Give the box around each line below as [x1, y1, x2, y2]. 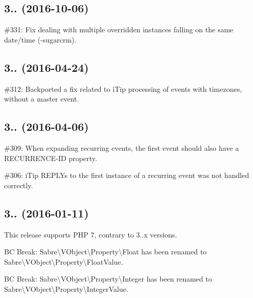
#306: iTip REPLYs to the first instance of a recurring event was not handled [4, 170, 249, 181]
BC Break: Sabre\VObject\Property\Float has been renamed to [4, 246, 207, 257]
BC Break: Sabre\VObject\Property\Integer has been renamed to [4, 273, 212, 284]
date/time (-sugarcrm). [4, 34, 76, 45]
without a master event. [4, 93, 79, 104]
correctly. [4, 180, 33, 190]
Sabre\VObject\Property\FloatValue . [4, 256, 123, 267]
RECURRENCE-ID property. [4, 152, 98, 163]
